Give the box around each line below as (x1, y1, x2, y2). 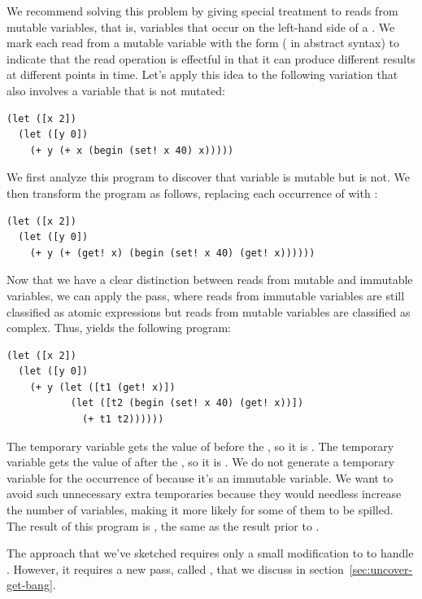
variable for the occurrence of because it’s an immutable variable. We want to (7, 469, 394, 486)
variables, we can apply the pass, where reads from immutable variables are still (7, 286, 405, 304)
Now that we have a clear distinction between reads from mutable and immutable (7, 271, 413, 288)
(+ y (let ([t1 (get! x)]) (29, 381, 176, 393)
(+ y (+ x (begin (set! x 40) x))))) (29, 144, 234, 156)
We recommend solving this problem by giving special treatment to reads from (7, 2, 398, 19)
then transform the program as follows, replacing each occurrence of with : (7, 184, 378, 201)
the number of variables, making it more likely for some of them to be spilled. (7, 501, 394, 518)
